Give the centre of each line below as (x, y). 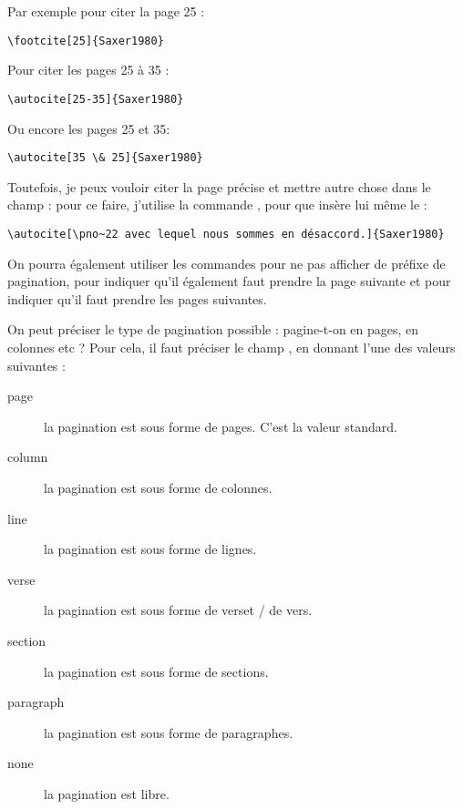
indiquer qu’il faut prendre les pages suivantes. (137, 298)
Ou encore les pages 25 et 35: (89, 128)
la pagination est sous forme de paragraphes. (169, 732)
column (28, 457)
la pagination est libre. (107, 793)
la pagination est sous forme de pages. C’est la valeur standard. (221, 426)
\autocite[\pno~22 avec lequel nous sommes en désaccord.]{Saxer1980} (226, 234)
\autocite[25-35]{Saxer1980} (96, 99)
